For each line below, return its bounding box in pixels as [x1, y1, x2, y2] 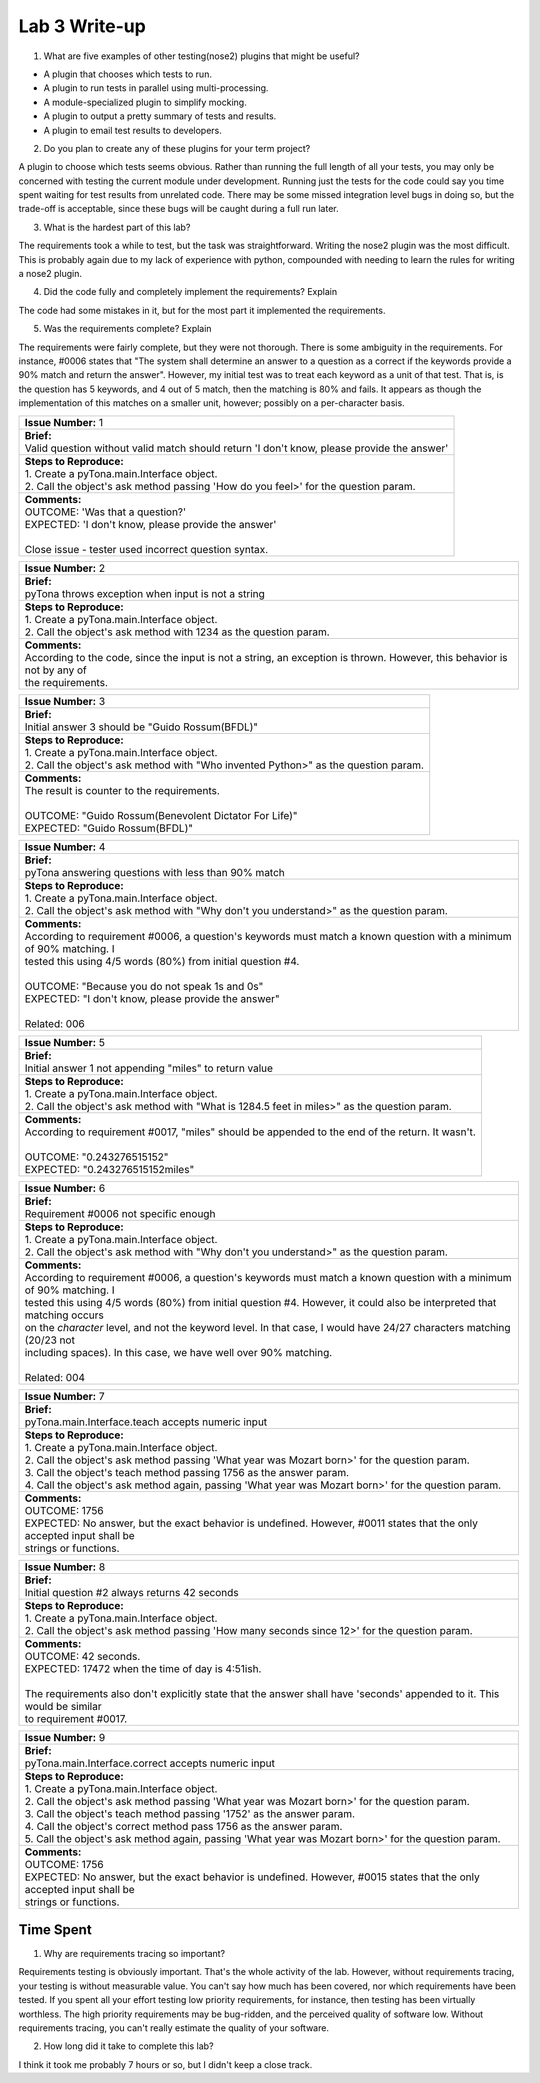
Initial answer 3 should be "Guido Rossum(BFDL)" [24, 720, 259, 734]
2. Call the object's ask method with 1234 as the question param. [24, 625, 330, 639]
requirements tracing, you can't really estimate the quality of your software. [18, 2022, 330, 2034]
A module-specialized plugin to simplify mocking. [43, 96, 247, 108]
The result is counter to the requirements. [24, 783, 220, 797]
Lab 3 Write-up [18, 15, 147, 37]
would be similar [24, 1699, 102, 1713]
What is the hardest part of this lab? [43, 221, 191, 233]
